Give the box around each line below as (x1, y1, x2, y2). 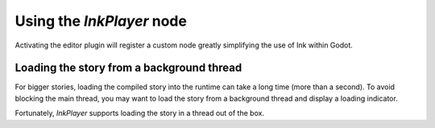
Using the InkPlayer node (14, 12, 187, 30)
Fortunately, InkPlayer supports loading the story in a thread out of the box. (14, 109, 265, 118)
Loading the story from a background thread (14, 61, 242, 75)
